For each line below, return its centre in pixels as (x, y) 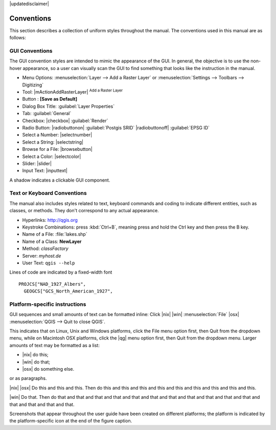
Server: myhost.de (42, 256)
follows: (18, 38)
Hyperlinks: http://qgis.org (50, 220)
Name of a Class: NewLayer (52, 241)
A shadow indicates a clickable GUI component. (60, 180)
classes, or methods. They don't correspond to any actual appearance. (84, 211)
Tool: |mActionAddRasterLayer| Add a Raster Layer (73, 91)
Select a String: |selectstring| (53, 142)
